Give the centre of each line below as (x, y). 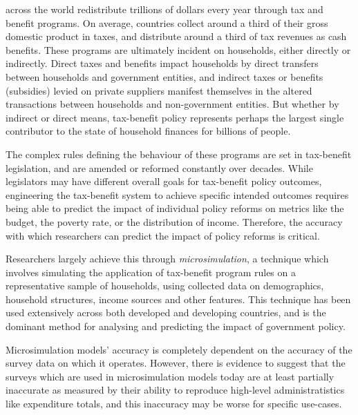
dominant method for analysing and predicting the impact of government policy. (176, 326)
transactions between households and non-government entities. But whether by (172, 104)
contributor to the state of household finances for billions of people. (148, 131)
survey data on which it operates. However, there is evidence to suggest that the (176, 363)
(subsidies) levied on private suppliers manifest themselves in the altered (159, 90)
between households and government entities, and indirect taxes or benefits (164, 76)
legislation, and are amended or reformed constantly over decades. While (159, 167)
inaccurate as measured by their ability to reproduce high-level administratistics (175, 390)
